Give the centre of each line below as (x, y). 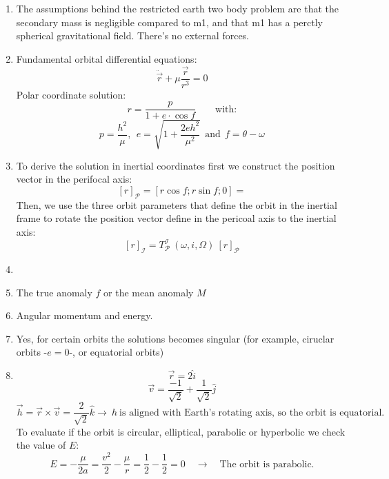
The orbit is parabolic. (267, 464)
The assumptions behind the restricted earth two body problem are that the (177, 8)
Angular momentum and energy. (84, 315)
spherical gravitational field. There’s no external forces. (133, 35)
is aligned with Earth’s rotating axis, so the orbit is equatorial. (252, 412)
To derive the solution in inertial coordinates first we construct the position (176, 165)
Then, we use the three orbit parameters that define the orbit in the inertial (177, 204)
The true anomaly (54, 292)
